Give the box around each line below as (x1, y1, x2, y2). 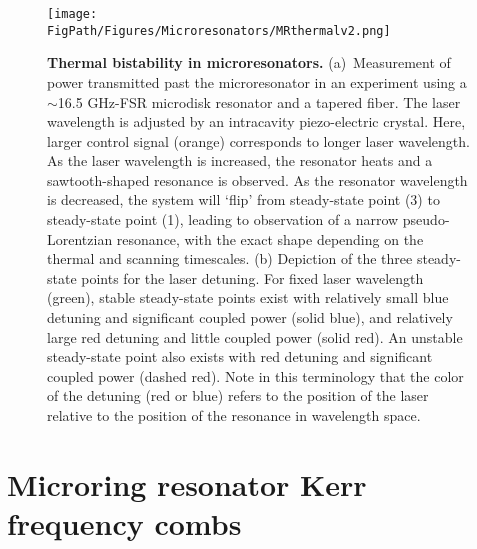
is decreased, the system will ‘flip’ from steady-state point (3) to (47, 189, 440, 210)
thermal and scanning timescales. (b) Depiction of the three (47, 248, 413, 269)
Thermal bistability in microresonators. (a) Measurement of (47, 52, 451, 73)
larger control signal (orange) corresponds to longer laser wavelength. (47, 130, 470, 151)
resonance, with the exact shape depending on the (116, 228, 424, 249)
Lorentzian (47, 228, 113, 249)
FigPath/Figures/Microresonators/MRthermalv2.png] (47, 23, 391, 38)
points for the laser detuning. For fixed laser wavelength (81, 267, 424, 288)
